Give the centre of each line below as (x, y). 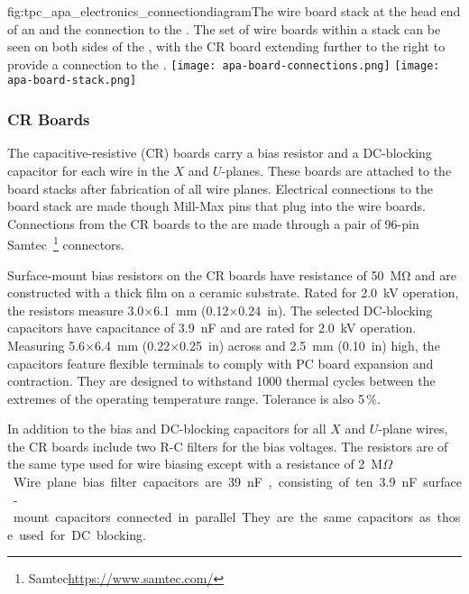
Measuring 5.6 (46, 345)
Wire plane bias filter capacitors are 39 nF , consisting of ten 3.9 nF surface (237, 482)
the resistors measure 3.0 (76, 310)
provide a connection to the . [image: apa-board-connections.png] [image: (224, 64)
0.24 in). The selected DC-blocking (336, 310)
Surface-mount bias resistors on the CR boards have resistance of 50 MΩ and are (232, 274)
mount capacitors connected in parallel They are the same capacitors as (222, 517)
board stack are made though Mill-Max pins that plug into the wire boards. (216, 206)
